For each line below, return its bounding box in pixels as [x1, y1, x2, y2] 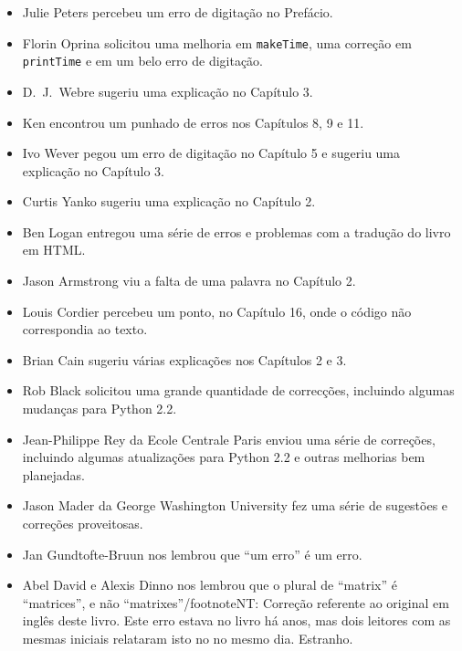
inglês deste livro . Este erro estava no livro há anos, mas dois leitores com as [22, 611, 451, 630]
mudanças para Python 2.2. [22, 399, 177, 418]
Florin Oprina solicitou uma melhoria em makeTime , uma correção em [22, 33, 412, 52]
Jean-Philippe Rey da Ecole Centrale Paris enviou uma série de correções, [22, 429, 436, 448]
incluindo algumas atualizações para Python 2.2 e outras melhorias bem [22, 447, 425, 467]
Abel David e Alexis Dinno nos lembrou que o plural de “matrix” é [22, 575, 397, 594]
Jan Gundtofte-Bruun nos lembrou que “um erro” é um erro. [22, 544, 362, 563]
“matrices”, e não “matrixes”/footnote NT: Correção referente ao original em [22, 593, 449, 612]
